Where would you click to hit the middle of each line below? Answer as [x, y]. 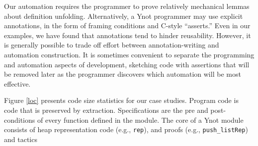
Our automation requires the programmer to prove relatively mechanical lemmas [127, 6]
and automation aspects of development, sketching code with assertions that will [127, 64]
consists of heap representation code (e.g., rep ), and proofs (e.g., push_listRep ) [126, 129]
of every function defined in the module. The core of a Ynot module [140, 120]
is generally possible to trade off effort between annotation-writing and [112, 45]
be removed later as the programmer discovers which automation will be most [123, 74]
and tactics [21, 139]
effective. [17, 83]
